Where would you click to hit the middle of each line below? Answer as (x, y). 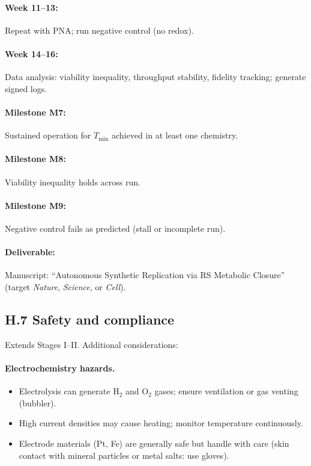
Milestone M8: (35, 159)
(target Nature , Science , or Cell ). (65, 286)
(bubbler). (38, 402)
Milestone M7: (35, 112)
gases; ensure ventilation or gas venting (226, 391)
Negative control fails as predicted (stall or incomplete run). (115, 228)
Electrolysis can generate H (69, 391)
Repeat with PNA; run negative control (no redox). (99, 30)
